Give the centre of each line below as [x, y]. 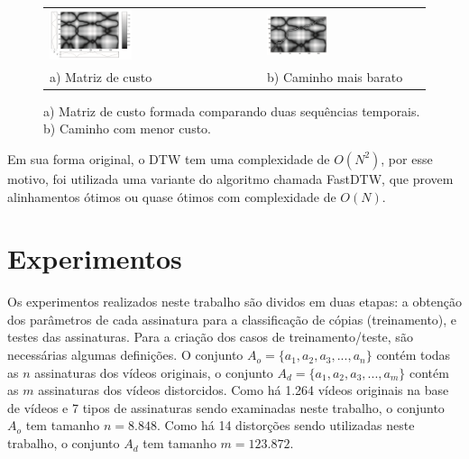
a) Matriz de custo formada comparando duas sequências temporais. [232, 110]
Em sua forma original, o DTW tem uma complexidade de [169, 158]
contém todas [414, 355]
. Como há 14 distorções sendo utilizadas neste [286, 425]
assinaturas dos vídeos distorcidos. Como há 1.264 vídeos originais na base [244, 390]
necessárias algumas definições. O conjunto [125, 355]
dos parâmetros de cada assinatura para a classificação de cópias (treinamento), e [232, 319]
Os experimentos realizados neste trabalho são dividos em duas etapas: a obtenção [234, 302]
